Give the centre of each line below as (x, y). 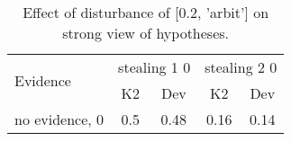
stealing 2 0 (241, 67)
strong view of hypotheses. (146, 33)
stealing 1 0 (155, 67)
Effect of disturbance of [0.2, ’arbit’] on (146, 12)
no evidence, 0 (59, 119)
